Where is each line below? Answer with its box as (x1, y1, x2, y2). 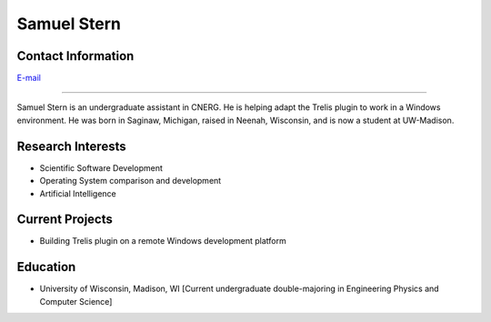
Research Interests (16, 138, 126, 154)
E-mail (16, 73, 41, 84)
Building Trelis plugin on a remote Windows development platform (39, 236, 286, 247)
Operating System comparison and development (39, 176, 222, 186)
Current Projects (16, 212, 113, 227)
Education (16, 259, 76, 275)
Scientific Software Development (39, 162, 163, 173)
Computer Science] (39, 296, 113, 307)
